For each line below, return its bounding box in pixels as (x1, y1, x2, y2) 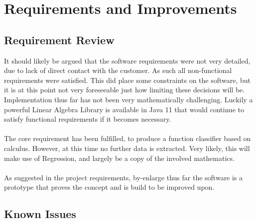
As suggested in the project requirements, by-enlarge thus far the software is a (4, 172, 243, 182)
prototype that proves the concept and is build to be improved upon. (4, 182, 215, 192)
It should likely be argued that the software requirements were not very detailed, (4, 55, 251, 66)
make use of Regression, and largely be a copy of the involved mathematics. (4, 152, 235, 163)
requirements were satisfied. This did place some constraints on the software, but (4, 74, 251, 85)
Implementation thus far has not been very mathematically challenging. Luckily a (4, 94, 253, 104)
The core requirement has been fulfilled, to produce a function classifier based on (4, 133, 251, 144)
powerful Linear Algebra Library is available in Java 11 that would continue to (4, 104, 244, 114)
